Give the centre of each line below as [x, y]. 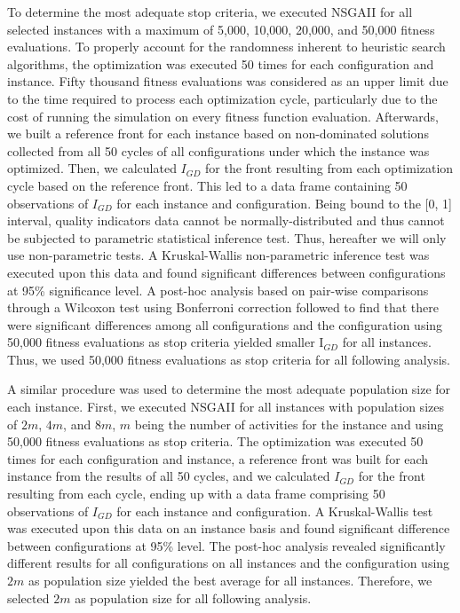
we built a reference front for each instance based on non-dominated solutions [218, 134]
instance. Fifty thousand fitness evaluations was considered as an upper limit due [228, 81]
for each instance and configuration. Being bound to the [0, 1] [284, 203]
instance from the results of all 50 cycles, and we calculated [169, 476]
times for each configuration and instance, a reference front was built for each [218, 458]
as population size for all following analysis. [193, 597]
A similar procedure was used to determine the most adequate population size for [229, 389]
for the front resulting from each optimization [329, 168]
